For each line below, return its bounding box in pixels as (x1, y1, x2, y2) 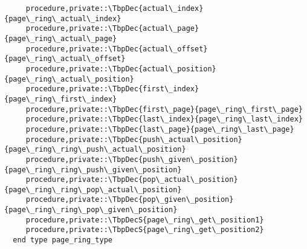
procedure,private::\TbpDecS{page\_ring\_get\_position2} (25, 225, 264, 234)
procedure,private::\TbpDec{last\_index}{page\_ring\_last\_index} (25, 115, 303, 124)
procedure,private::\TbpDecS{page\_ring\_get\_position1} (25, 215, 264, 224)
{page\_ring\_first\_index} (4, 94, 117, 103)
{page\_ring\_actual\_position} (4, 74, 134, 83)
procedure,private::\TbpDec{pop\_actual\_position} (25, 175, 238, 184)
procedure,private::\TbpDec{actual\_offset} (25, 44, 208, 53)
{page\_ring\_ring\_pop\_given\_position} (4, 205, 178, 215)
